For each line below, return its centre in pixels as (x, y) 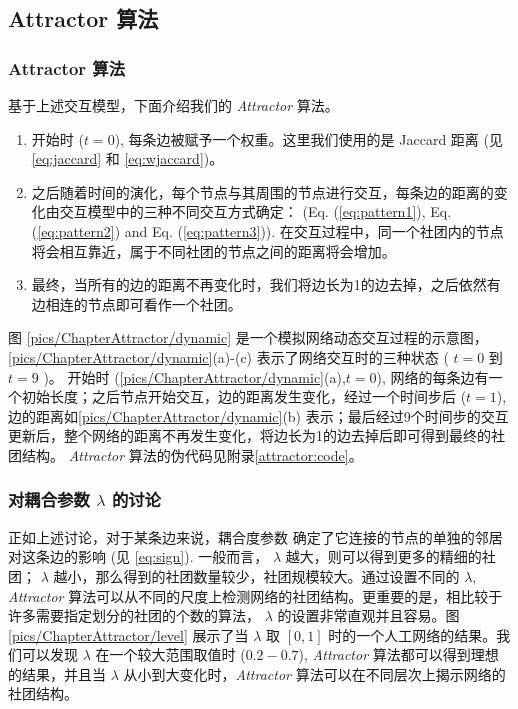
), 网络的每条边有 (432, 376)
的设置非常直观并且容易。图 (368, 615)
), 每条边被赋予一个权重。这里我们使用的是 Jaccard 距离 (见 (308, 138)
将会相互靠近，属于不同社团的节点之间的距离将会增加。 (213, 250)
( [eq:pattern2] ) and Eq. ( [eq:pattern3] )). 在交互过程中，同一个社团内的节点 (267, 230)
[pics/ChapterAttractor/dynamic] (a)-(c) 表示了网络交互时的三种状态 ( (228, 356)
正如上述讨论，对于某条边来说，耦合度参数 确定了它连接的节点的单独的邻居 (255, 536)
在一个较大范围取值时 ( (170, 654)
